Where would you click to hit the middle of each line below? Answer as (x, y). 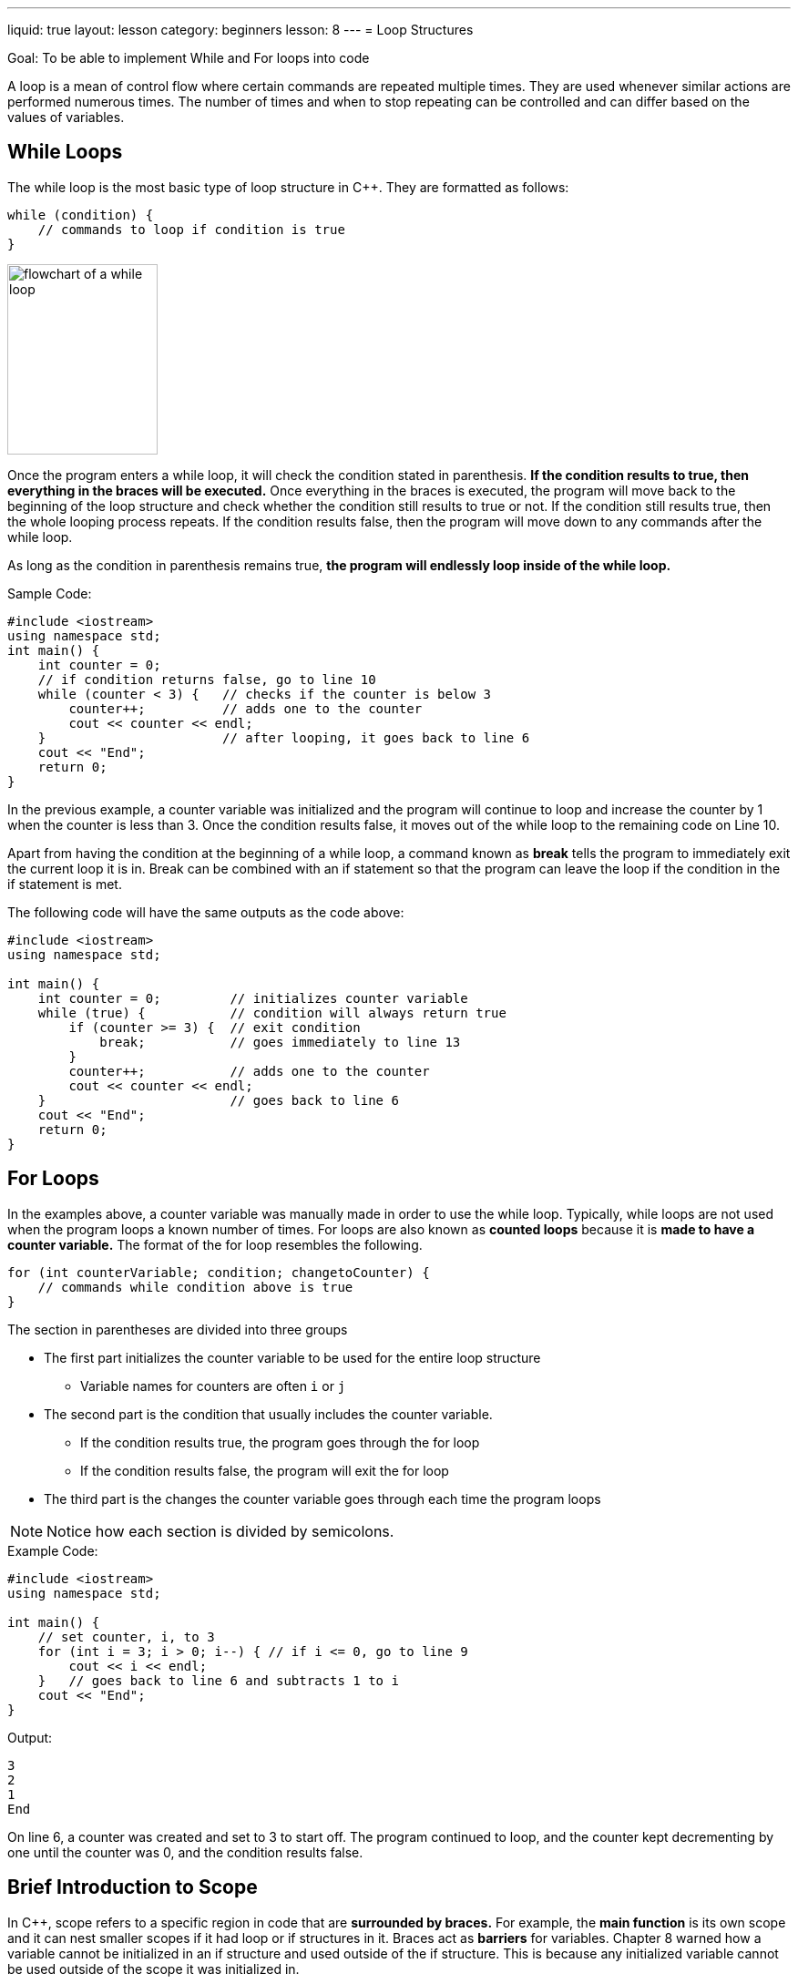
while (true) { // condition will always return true (272, 1012)
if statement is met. (65, 884)
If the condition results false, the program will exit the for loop (265, 1470)
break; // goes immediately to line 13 (280, 1042)
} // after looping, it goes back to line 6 (284, 737)
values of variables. (66, 117)
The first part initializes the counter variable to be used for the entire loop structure (292, 1357)
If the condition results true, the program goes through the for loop (280, 1442)
